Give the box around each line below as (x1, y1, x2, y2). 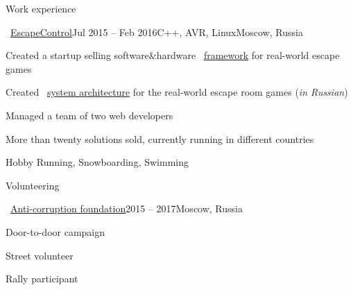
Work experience (6, 1, 76, 15)
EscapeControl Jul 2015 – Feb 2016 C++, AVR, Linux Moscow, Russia (10, 24, 303, 39)
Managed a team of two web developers (6, 108, 173, 122)
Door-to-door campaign (6, 224, 105, 239)
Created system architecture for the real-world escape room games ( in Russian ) (6, 85, 348, 99)
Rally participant (6, 271, 78, 286)
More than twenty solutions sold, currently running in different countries (6, 131, 314, 146)
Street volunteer (6, 248, 74, 262)
